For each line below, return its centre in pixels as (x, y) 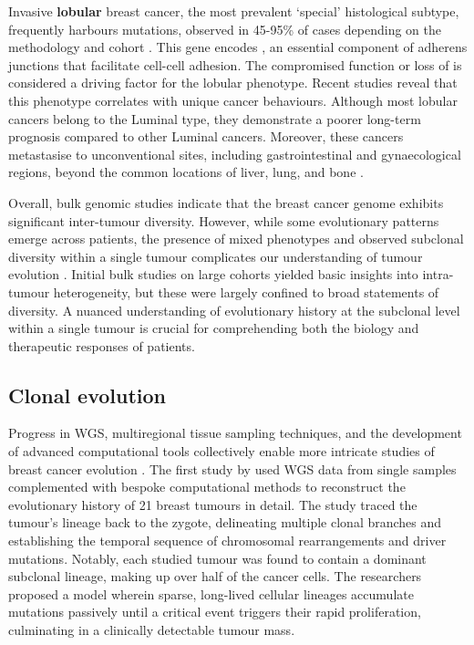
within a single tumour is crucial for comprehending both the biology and (214, 328)
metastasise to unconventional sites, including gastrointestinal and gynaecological (235, 154)
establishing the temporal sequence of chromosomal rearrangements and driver (227, 541)
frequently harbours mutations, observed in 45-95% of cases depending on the (225, 29)
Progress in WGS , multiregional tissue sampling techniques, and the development (235, 433)
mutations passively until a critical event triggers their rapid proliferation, (215, 612)
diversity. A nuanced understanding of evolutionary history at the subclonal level (234, 310)
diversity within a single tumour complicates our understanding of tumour (216, 256)
